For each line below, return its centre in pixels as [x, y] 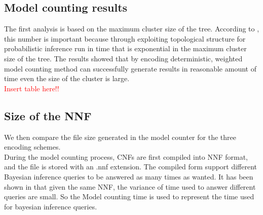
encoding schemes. [32, 147]
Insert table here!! [32, 88]
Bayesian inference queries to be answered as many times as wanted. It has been [129, 176]
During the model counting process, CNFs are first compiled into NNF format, [126, 156]
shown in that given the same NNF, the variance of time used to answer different [130, 186]
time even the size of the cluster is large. [67, 78]
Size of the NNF [48, 115]
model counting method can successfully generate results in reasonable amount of [130, 68]
